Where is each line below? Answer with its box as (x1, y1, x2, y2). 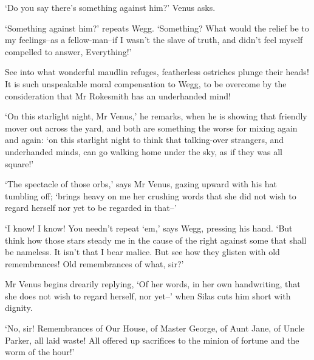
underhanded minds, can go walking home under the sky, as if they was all (5, 145, 282, 158)
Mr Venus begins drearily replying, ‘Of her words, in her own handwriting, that (5, 278, 301, 290)
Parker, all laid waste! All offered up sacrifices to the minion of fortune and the (5, 333, 299, 346)
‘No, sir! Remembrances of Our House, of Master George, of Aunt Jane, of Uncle (5, 322, 305, 335)
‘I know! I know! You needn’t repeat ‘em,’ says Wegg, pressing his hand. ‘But (5, 221, 293, 234)
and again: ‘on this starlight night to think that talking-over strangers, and (5, 133, 284, 146)
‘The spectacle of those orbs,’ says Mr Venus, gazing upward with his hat (5, 178, 277, 190)
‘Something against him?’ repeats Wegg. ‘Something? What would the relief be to (5, 21, 309, 34)
